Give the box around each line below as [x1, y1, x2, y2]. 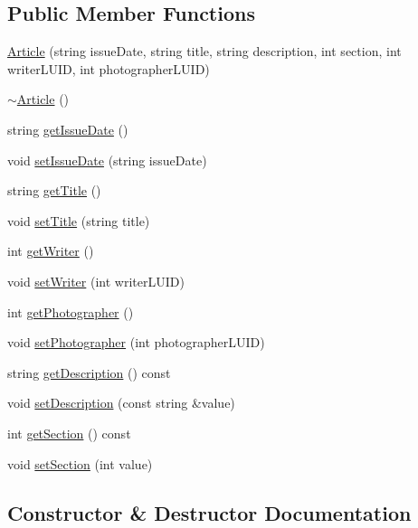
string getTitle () [7, 181, 101, 200]
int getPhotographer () [7, 302, 134, 321]
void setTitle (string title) [7, 211, 150, 230]
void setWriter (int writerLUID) [7, 271, 185, 290]
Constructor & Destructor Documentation [7, 498, 412, 526]
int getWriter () [7, 241, 94, 260]
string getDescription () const [7, 363, 171, 382]
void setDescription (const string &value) [7, 393, 235, 412]
